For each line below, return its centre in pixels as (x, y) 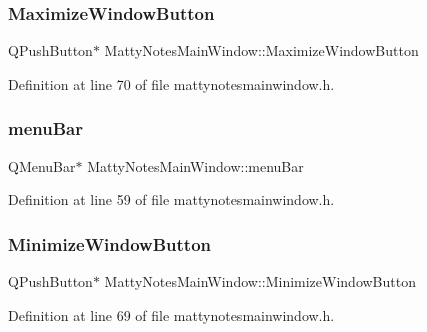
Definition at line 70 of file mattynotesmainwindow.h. (171, 83)
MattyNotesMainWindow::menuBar (195, 165)
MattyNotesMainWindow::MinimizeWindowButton (260, 281)
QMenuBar (42, 165)
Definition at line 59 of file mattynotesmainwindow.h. (171, 199)
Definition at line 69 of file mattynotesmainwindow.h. (171, 314)
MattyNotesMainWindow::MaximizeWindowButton (261, 50)
